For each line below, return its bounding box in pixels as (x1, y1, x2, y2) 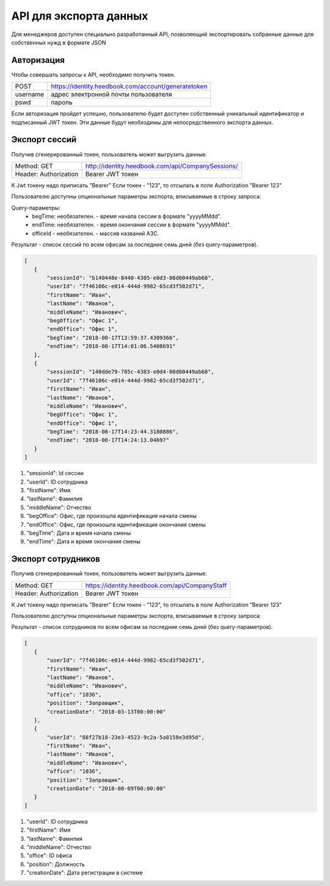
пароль (51, 98, 73, 107)
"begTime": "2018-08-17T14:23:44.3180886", (46, 428, 180, 435)
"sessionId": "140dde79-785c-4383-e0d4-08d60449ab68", (46, 368, 215, 376)
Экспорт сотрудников (11, 554, 100, 564)
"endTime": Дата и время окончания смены (26, 538, 141, 545)
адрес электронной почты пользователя (51, 90, 172, 99)
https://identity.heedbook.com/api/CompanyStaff (85, 581, 227, 589)
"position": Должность (26, 860, 85, 868)
